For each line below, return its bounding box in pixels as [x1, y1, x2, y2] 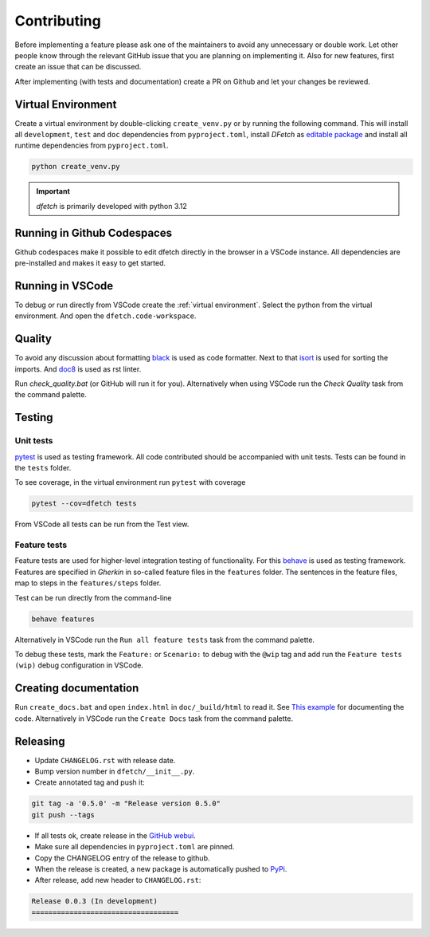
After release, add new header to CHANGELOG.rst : [34, 876, 201, 885]
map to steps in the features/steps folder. [14, 578, 162, 588]
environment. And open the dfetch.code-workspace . [14, 311, 197, 321]
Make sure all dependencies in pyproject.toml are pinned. [34, 842, 235, 852]
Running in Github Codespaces [14, 226, 173, 239]
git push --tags [31, 810, 96, 819]
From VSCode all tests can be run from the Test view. [14, 519, 190, 530]
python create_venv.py [31, 162, 120, 171]
